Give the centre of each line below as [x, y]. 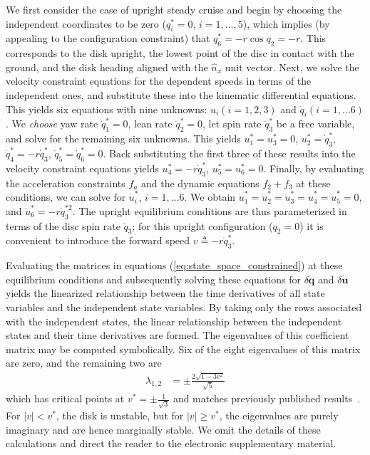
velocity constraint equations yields [82, 168]
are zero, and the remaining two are [84, 363]
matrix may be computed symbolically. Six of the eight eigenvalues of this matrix [183, 349]
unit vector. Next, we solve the [292, 67]
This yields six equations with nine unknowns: [107, 109]
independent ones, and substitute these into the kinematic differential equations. [181, 94]
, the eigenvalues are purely [279, 415]
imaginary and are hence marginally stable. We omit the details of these [163, 429]
